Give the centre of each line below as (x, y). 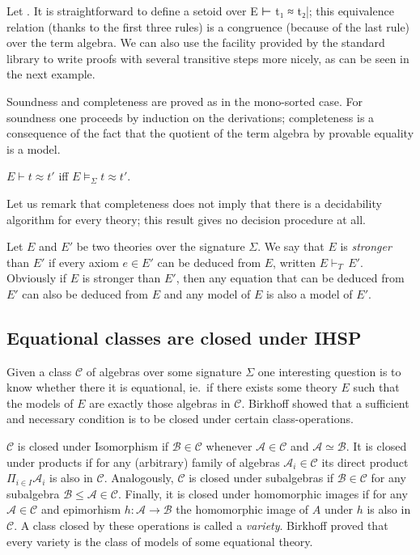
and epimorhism (81, 509)
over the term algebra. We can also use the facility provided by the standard (196, 42)
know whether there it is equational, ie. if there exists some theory (172, 387)
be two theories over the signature (161, 246)
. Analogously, (139, 478)
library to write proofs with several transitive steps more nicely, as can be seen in (208, 58)
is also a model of (309, 293)
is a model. (34, 148)
